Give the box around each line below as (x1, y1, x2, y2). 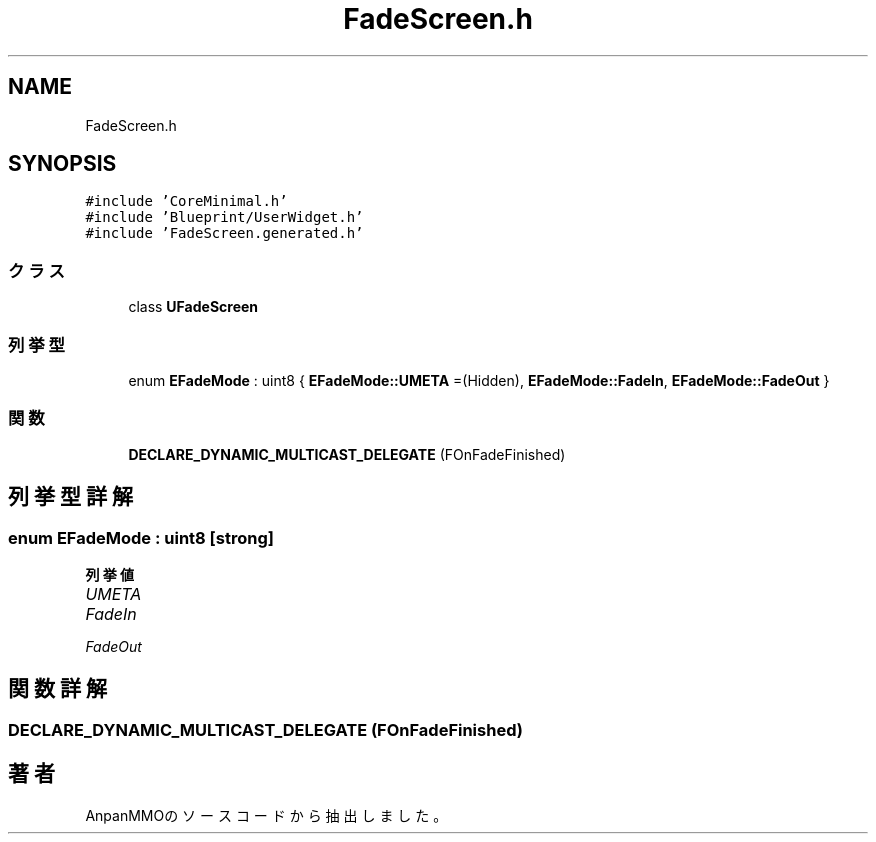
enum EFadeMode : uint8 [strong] (8, 527, 274, 548)
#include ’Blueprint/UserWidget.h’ (85, 209, 364, 226)
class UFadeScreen (128, 298, 259, 316)
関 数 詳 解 (8, 676, 107, 702)
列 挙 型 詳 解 (8, 484, 133, 510)
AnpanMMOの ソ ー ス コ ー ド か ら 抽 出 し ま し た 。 (85, 806, 448, 824)
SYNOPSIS (8, 151, 117, 177)
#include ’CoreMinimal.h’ (85, 193, 288, 210)
